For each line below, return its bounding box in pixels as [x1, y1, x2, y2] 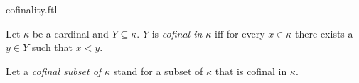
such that [31, 40, 73, 55]
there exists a [295, 26, 353, 40]
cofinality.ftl [6, 2, 58, 16]
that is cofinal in [215, 63, 287, 78]
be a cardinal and [32, 26, 109, 40]
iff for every [215, 26, 265, 40]
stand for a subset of [113, 63, 203, 78]
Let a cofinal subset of [6, 63, 102, 78]
